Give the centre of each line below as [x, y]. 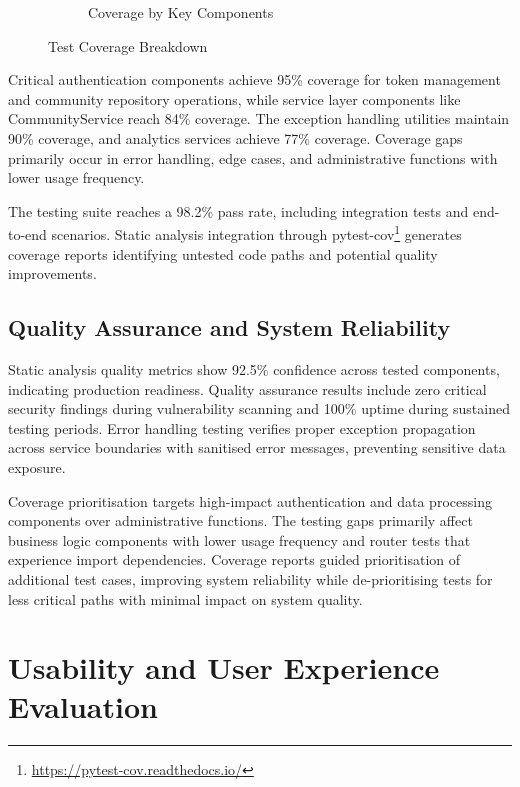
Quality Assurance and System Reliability [229, 327]
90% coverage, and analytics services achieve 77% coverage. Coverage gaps [235, 137]
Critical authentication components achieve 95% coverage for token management [254, 79]
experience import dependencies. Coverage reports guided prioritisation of [234, 559]
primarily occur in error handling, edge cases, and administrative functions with [253, 157]
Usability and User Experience [224, 667]
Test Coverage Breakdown [128, 45]
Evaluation [83, 706]
